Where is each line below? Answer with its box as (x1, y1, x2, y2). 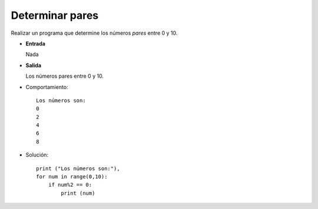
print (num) (61, 190, 95, 197)
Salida (25, 62, 41, 69)
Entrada (25, 40, 45, 47)
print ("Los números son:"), (36, 165, 120, 172)
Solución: (25, 151, 49, 158)
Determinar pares (11, 9, 99, 22)
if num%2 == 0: (48, 181, 92, 188)
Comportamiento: (25, 83, 68, 91)
